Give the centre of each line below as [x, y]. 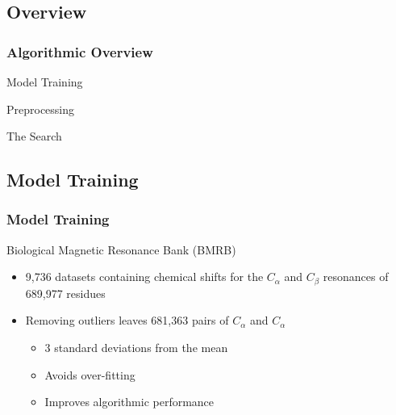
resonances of [356, 277]
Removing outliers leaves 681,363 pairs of [127, 320]
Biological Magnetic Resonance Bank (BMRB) [121, 249]
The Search [34, 136]
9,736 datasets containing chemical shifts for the [144, 277]
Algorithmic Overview [80, 51]
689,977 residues [65, 293]
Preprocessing [41, 109]
